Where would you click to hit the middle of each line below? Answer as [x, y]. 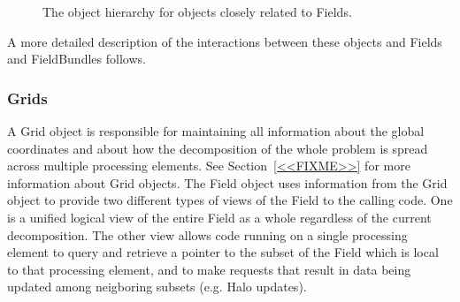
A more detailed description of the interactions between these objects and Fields [225, 41]
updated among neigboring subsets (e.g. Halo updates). [157, 287]
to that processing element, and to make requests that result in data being [209, 269]
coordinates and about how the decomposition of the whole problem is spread [218, 148]
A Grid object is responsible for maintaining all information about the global [216, 131]
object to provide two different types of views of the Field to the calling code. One [230, 200]
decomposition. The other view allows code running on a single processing [207, 234]
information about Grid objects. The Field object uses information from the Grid [227, 182]
